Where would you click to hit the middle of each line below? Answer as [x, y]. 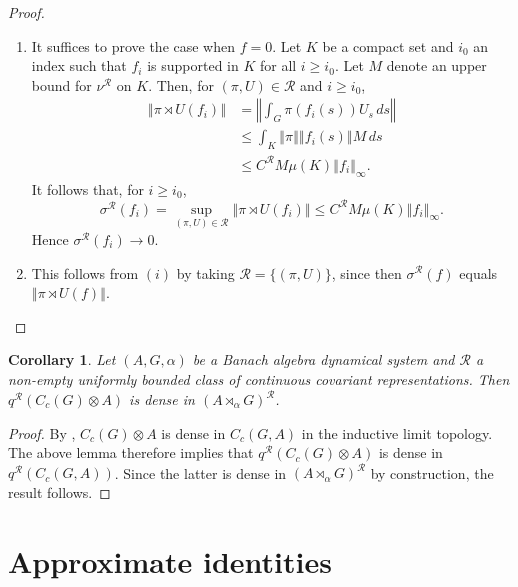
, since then [366, 272]
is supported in [193, 65]
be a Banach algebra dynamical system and [323, 359]
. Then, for [181, 84]
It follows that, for [87, 188]
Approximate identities [170, 560]
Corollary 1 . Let [62, 359]
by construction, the [432, 472]
